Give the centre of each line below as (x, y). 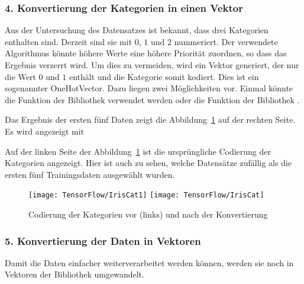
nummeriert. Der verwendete (226, 41)
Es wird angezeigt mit (45, 131)
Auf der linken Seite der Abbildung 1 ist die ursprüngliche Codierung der (138, 151)
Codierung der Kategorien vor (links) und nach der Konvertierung (148, 214)
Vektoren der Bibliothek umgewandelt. (75, 274)
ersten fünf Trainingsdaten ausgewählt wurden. (90, 174)
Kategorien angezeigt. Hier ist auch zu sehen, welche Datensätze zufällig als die (148, 163)
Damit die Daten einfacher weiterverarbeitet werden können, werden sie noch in (149, 262)
